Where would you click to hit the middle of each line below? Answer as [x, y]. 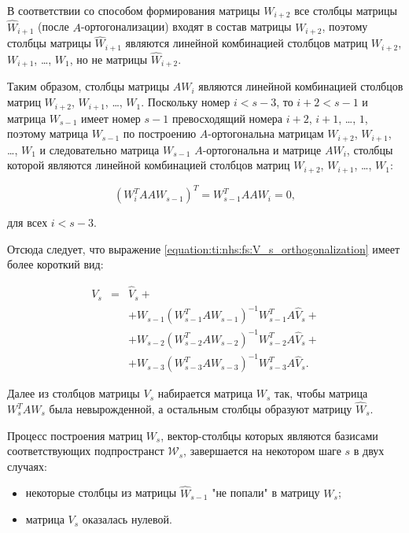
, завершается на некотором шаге [262, 451]
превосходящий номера [227, 118]
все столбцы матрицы [346, 10]
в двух [369, 451]
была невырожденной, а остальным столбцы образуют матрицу [201, 409]
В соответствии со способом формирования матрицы [134, 10]
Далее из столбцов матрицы [74, 393]
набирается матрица [205, 393]
